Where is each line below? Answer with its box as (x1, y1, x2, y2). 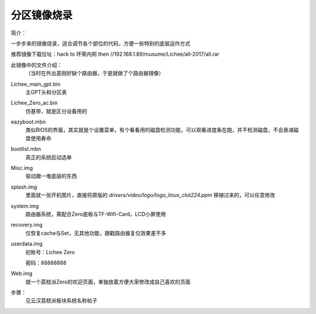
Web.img (11, 270, 33, 277)
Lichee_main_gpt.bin (11, 80, 61, 87)
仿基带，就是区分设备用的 (25, 107, 87, 114)
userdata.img (11, 240, 43, 247)
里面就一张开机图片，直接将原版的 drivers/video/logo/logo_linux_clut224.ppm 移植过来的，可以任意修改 (25, 192, 275, 199)
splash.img (11, 183, 37, 190)
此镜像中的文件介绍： (11, 62, 63, 69)
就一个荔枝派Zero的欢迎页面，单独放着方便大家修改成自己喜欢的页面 (25, 278, 191, 285)
